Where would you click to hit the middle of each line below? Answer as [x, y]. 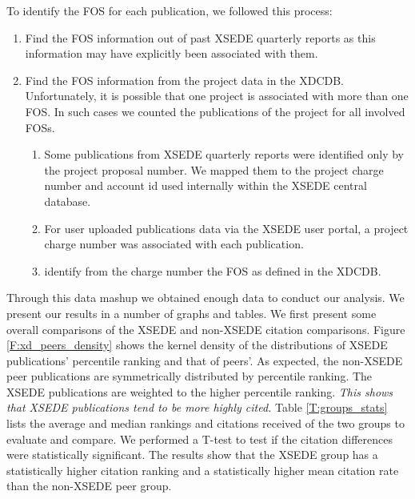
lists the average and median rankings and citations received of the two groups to [206, 423]
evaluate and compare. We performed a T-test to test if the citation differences [200, 439]
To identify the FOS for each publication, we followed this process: [170, 10]
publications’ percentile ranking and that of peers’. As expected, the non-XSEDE [205, 360]
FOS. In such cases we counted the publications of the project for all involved [215, 111]
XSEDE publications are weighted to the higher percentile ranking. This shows [200, 391]
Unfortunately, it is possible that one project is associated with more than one [217, 96]
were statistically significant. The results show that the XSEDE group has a [192, 455]
